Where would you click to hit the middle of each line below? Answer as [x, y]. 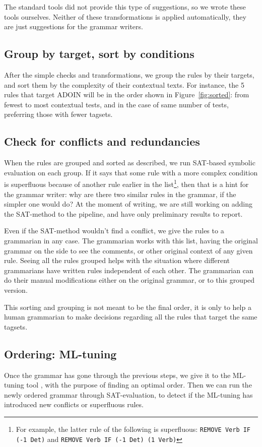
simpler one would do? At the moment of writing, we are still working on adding [128, 204]
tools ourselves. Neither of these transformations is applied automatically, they [125, 16]
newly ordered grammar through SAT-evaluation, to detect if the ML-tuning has [128, 394]
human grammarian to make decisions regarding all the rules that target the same [131, 317]
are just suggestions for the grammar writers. [74, 26]
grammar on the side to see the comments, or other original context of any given [128, 250]
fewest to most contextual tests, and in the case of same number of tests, [116, 104]
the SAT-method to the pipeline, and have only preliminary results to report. [123, 213]
